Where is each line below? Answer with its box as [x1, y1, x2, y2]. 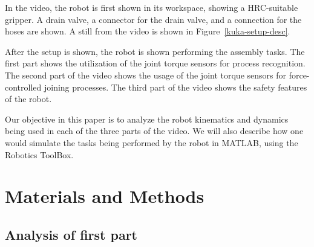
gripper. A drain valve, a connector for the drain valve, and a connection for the [5, 13, 302, 25]
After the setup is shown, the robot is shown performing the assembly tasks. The [5, 45, 305, 57]
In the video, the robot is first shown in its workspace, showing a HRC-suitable [5, 1, 298, 13]
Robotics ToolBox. [5, 148, 74, 161]
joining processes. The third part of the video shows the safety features [44, 80, 307, 93]
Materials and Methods [5, 184, 204, 208]
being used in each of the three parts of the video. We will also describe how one [5, 124, 304, 137]
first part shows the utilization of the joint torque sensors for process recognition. [5, 57, 306, 69]
